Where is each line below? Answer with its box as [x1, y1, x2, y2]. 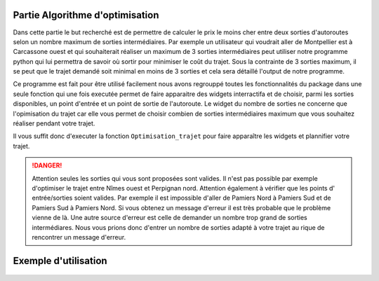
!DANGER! [32, 161, 62, 170]
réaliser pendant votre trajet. [13, 119, 95, 128]
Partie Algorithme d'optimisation [13, 9, 159, 21]
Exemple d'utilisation [13, 254, 108, 266]
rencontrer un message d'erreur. [32, 233, 126, 241]
